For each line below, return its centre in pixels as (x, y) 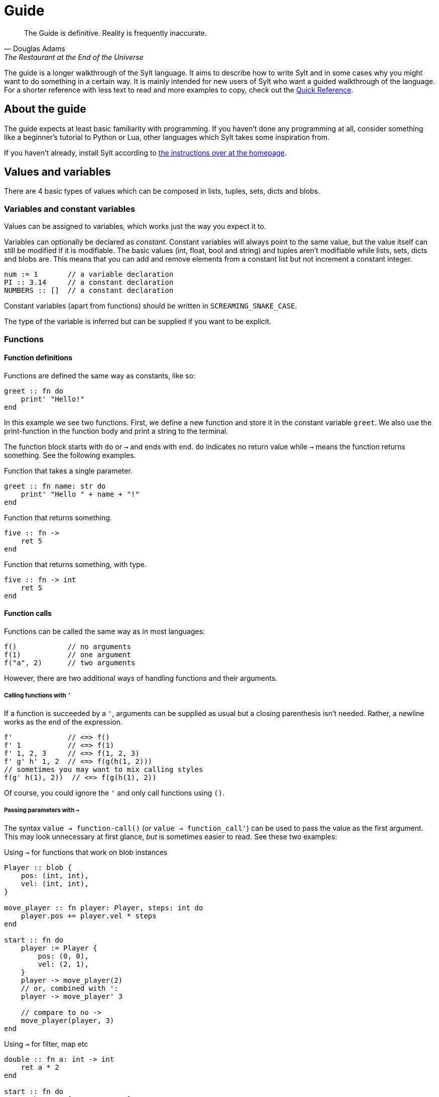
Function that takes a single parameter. (68, 471)
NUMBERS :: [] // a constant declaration (89, 291)
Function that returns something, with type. (75, 564)
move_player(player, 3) (68, 1020)
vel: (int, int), (55, 883)
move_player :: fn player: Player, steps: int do (104, 908)
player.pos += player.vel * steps (89, 916)
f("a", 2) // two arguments (70, 663)
